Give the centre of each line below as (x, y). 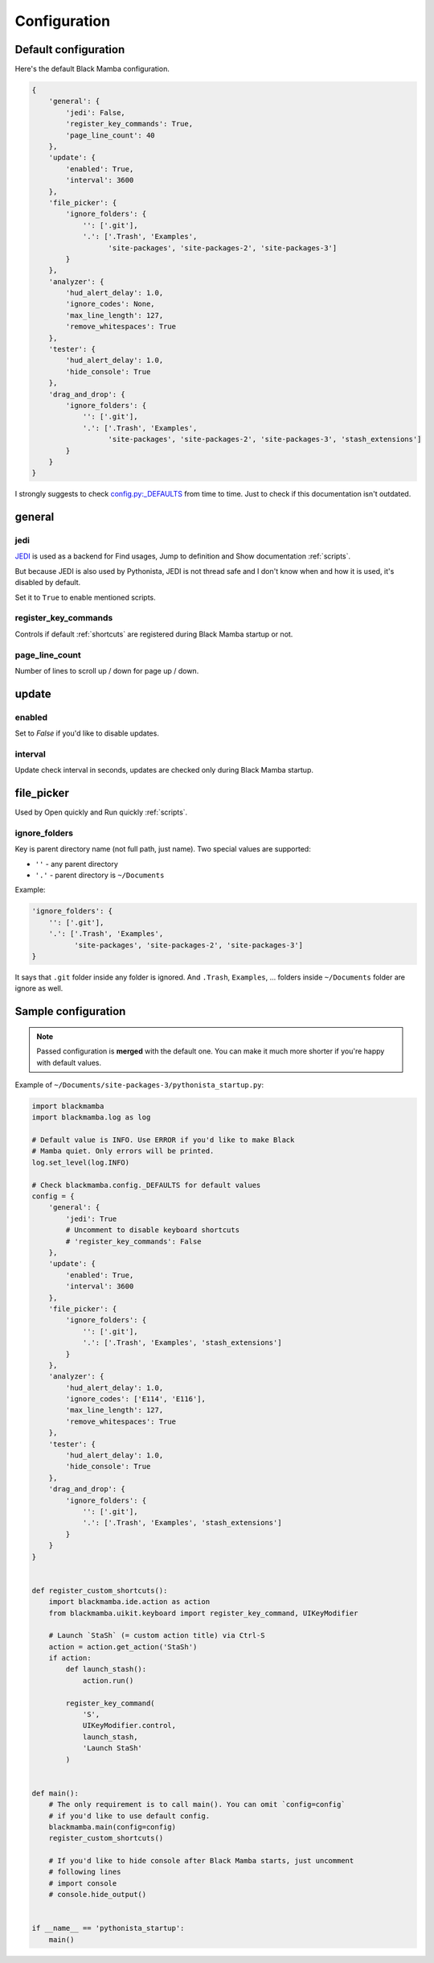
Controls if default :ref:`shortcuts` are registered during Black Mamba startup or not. (154, 634)
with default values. (69, 1062)
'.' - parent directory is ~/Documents (100, 875)
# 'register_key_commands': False (133, 1241)
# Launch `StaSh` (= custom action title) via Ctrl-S (157, 1635)
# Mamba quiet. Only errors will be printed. (123, 1151)
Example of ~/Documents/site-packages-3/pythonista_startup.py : (139, 1085)
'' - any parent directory (76, 864)
